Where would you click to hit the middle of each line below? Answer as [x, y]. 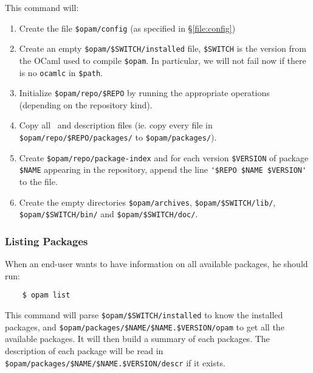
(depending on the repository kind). [86, 104]
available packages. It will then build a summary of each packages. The [137, 339]
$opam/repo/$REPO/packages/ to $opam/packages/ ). [118, 137]
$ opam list [46, 295]
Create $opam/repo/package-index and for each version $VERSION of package [164, 157]
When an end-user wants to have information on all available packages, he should [156, 264]
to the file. [38, 182]
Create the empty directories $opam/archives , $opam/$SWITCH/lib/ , [147, 202]
